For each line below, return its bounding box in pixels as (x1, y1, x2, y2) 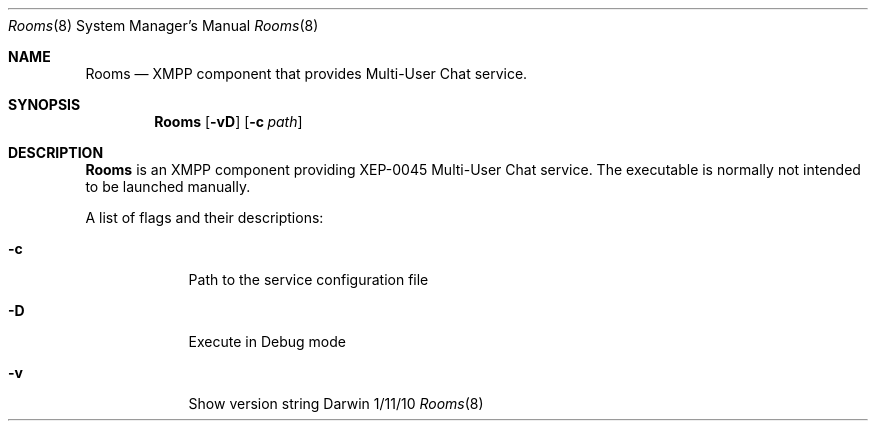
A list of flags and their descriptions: (85, 209, 324, 226)
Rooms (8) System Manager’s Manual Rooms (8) (8, 17, 319, 34)
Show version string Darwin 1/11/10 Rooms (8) (188, 395, 484, 412)
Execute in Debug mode (188, 333, 346, 350)
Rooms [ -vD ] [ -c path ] (154, 113, 303, 130)
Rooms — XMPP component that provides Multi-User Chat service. (85, 65, 528, 82)
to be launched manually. (85, 178, 251, 195)
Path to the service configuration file (188, 271, 429, 288)
